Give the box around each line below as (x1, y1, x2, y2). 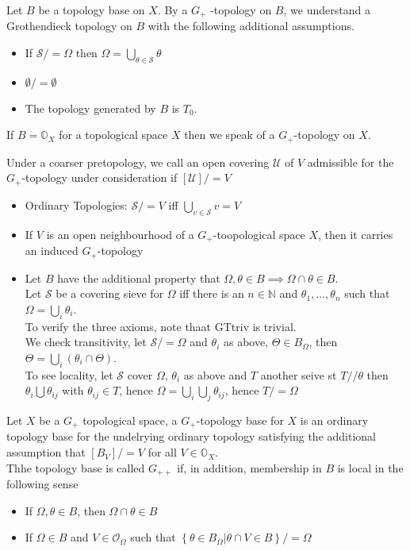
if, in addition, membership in (177, 459, 322, 476)
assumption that (6, 444, 86, 460)
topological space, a (82, 412, 178, 428)
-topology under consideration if (21, 169, 178, 186)
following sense (6, 476, 79, 492)
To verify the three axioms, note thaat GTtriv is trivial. (25, 318, 297, 334)
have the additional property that (57, 269, 220, 286)
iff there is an (179, 285, 244, 302)
